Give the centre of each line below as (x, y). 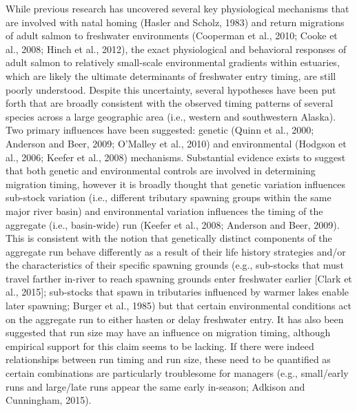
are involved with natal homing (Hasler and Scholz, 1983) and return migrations (175, 22)
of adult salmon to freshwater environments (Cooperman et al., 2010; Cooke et (172, 35)
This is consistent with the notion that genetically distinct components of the (169, 238)
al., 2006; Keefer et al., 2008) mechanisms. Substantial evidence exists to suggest (176, 157)
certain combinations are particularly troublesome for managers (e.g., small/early (177, 373)
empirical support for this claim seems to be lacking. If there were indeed (160, 346)
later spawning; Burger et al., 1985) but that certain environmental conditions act (178, 306)
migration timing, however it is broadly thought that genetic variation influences (176, 184)
